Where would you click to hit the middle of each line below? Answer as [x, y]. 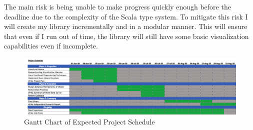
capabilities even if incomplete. [51, 46]
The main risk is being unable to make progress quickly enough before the [117, 6]
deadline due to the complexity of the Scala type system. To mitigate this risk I [126, 16]
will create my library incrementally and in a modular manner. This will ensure [126, 26]
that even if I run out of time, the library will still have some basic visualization [126, 36]
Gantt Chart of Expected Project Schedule [89, 121]
